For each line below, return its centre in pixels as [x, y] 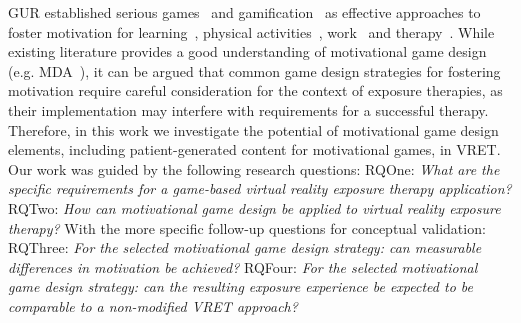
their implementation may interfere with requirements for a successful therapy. [248, 109]
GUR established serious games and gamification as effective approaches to [244, 12]
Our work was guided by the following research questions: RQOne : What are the [254, 168]
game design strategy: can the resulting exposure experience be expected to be [240, 286]
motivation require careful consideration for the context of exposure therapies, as [255, 90]
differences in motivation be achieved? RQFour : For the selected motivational [243, 266]
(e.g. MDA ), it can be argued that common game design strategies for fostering [254, 70]
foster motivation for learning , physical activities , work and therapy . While [251, 31]
